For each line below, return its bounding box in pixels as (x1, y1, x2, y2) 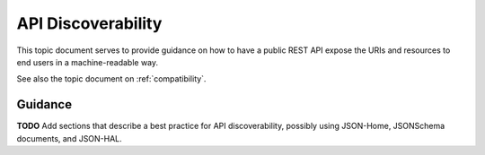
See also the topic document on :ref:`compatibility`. (16, 73, 207, 84)
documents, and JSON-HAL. (16, 133, 123, 143)
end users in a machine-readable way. (16, 56, 159, 67)
